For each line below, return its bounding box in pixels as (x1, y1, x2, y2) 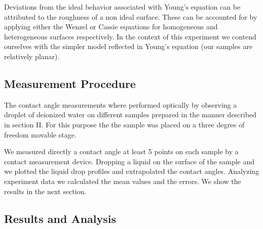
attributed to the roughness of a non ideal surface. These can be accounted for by (4, 11, 257, 22)
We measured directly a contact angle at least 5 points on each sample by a (4, 146, 239, 157)
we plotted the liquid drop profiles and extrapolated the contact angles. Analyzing (4, 166, 259, 176)
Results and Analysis (4, 210, 117, 226)
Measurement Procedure (4, 75, 136, 91)
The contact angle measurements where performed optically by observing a (4, 99, 237, 110)
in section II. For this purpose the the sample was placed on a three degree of (4, 119, 245, 129)
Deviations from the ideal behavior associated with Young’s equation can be (4, 2, 241, 12)
